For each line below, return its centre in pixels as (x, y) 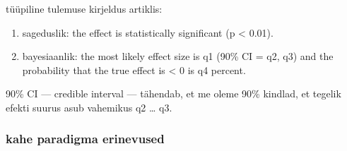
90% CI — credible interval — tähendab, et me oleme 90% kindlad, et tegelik (173, 93)
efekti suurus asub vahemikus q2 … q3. (89, 107)
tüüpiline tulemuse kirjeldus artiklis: (84, 8)
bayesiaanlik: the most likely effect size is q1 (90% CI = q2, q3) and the (178, 56)
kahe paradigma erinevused (85, 139)
